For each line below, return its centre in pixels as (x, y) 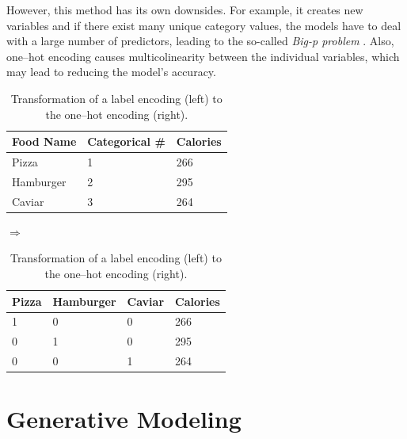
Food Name (44, 141)
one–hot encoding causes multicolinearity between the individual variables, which (203, 56)
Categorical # (126, 141)
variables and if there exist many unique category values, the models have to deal (204, 25)
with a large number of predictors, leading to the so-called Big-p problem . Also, (200, 41)
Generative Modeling (124, 419)
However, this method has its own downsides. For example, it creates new (185, 10)
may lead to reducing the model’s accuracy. (111, 72)
